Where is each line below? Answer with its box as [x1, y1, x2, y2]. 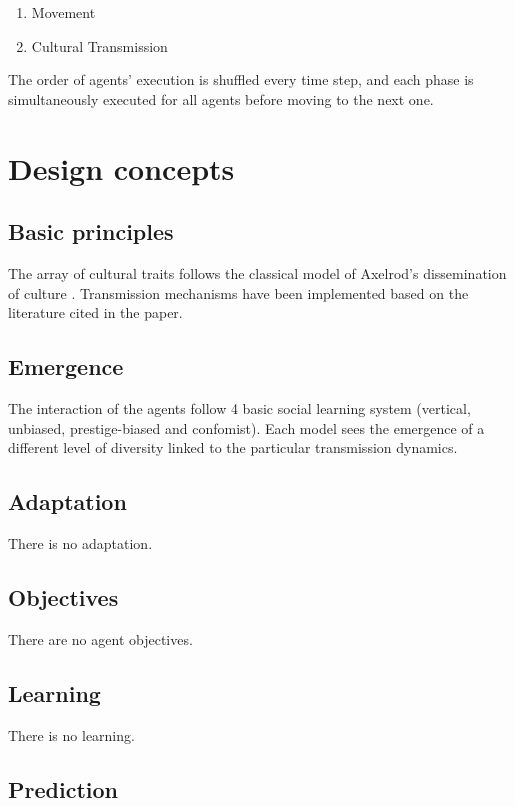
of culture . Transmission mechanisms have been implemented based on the [8, 282, 469, 303]
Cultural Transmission [31, 35, 168, 56]
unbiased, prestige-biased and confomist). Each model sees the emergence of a [8, 417, 485, 438]
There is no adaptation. [8, 532, 153, 553]
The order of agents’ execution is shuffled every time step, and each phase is [8, 69, 474, 90]
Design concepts [8, 147, 235, 188]
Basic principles [8, 216, 174, 247]
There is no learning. [8, 724, 135, 745]
